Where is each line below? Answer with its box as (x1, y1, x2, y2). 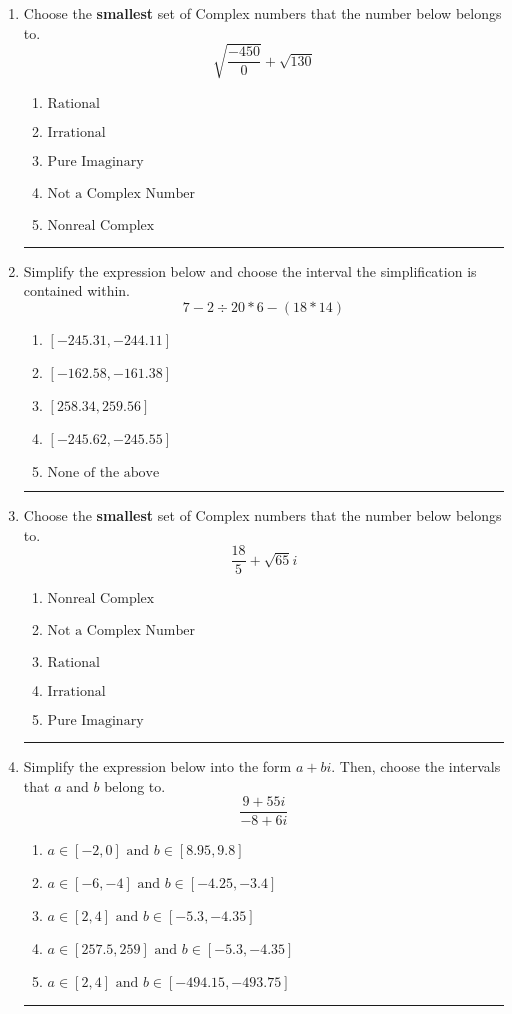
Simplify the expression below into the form (23, 756, 292, 777)
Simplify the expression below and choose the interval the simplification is (23, 260, 477, 281)
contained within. (23, 280, 130, 301)
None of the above (47, 465, 160, 480)
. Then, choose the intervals (331, 756, 501, 777)
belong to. (104, 775, 166, 796)
